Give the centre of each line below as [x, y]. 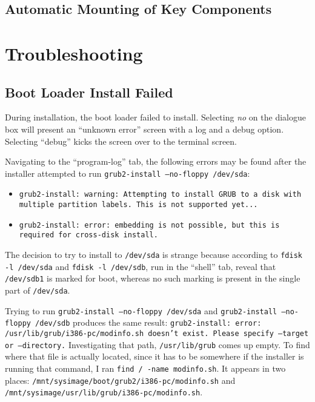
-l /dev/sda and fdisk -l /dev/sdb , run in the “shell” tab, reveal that [141, 266]
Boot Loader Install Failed [89, 92]
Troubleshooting [74, 53]
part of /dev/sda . [38, 290]
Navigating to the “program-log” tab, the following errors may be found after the [156, 161]
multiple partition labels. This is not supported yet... [138, 205]
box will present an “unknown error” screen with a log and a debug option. [144, 129]
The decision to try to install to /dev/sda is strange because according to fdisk [154, 255]
